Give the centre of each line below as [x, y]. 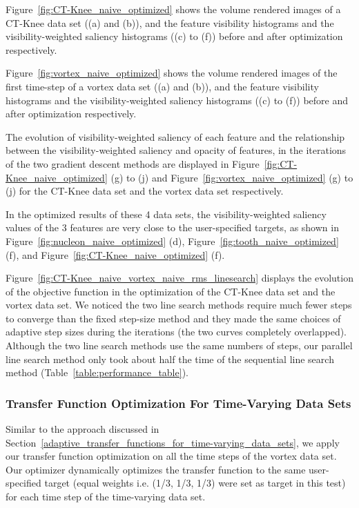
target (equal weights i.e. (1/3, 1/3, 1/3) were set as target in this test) [195, 483]
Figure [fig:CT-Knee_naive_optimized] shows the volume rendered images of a [173, 9]
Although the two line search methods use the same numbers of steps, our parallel [179, 345]
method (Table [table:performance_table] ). [97, 372]
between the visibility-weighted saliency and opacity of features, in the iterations [176, 150]
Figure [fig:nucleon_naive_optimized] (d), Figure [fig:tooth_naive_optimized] [172, 241]
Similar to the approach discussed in [83, 429]
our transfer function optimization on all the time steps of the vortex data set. [171, 456]
